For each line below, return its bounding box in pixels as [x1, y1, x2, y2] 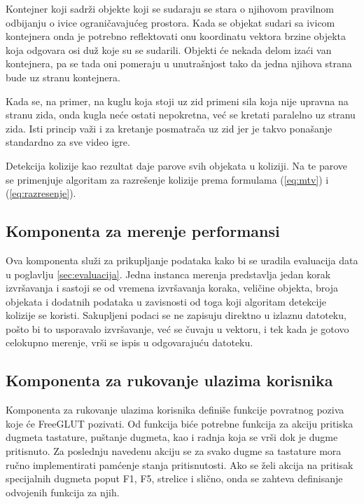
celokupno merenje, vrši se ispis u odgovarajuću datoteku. [6, 335, 253, 350]
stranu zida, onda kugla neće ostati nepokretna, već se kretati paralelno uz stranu [6, 107, 356, 122]
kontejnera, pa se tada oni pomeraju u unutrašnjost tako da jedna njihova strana [6, 56, 352, 71]
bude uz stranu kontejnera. [6, 69, 120, 84]
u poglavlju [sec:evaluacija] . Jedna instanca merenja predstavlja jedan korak [6, 266, 331, 281]
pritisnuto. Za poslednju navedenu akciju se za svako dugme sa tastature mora [6, 444, 342, 458]
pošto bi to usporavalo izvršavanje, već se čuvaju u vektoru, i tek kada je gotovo [6, 321, 349, 336]
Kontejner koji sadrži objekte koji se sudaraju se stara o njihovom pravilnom [6, 1, 334, 15]
